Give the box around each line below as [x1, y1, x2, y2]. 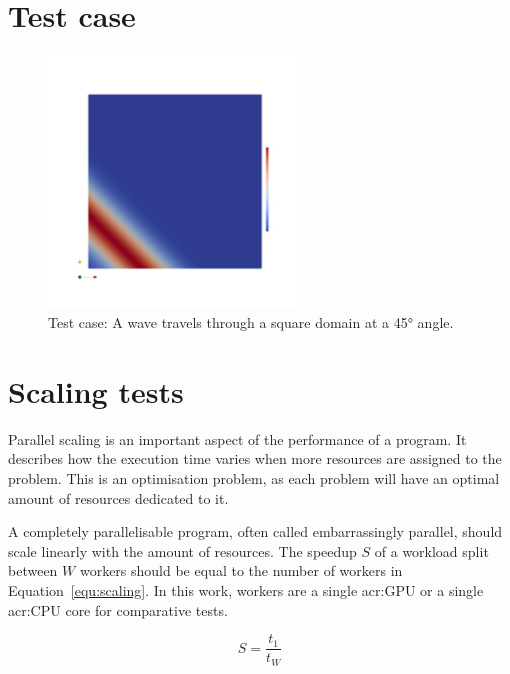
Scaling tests [8, 370, 184, 411]
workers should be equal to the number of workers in [79, 560, 403, 581]
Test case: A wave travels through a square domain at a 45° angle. [48, 312, 454, 333]
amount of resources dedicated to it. [8, 487, 229, 508]
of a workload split [374, 540, 489, 561]
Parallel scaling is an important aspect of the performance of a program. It [8, 428, 467, 449]
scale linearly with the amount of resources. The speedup [8, 540, 357, 561]
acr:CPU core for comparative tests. [8, 599, 228, 620]
